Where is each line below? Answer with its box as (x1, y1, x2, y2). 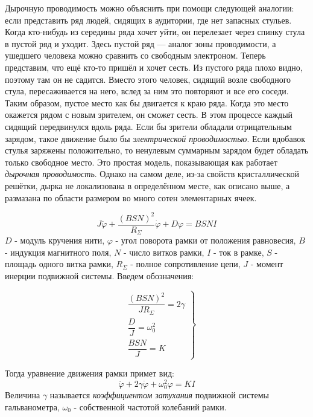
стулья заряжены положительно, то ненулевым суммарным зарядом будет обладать (5, 144, 309, 157)
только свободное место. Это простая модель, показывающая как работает (5, 155, 278, 168)
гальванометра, (5, 400, 60, 413)
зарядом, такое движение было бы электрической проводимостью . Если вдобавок (5, 132, 305, 144)
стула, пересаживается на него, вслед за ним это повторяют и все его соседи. (5, 85, 289, 97)
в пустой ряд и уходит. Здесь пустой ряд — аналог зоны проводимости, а (5, 37, 276, 50)
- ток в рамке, (213, 245, 264, 258)
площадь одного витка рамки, (5, 257, 113, 270)
